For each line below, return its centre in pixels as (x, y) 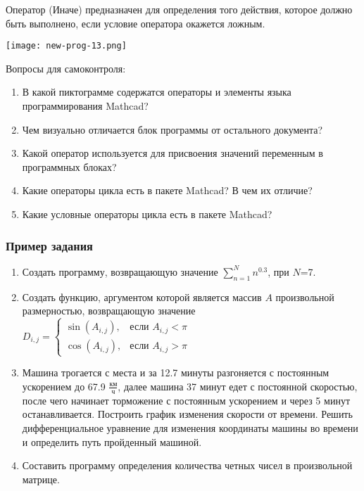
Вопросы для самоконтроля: (66, 68)
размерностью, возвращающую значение (109, 311)
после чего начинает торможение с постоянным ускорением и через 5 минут (186, 400)
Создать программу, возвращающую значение (120, 271)
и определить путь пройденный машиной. (112, 441)
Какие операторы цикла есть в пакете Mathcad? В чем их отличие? (167, 190)
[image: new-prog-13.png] (66, 46)
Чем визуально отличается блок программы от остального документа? (172, 129)
